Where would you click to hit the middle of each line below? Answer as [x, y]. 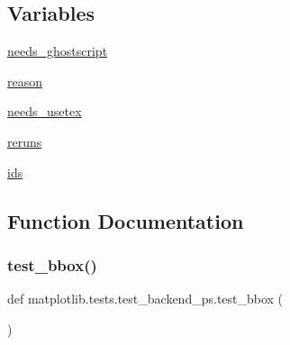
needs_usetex [45, 111]
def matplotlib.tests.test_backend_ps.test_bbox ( [145, 299]
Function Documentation [126, 220]
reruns [25, 141]
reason [25, 81]
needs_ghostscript [58, 51]
